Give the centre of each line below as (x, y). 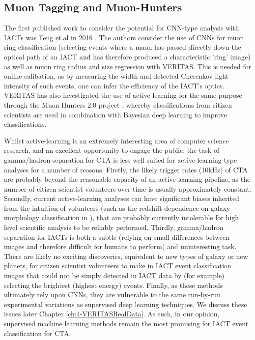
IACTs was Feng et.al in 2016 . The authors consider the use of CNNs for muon (124, 37)
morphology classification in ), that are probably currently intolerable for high (122, 217)
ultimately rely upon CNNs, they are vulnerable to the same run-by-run (112, 295)
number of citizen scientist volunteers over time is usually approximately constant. (128, 188)
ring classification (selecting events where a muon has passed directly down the (123, 47)
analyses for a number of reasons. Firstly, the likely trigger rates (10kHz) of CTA (126, 169)
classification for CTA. (38, 333)
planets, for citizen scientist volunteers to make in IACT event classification (118, 266)
